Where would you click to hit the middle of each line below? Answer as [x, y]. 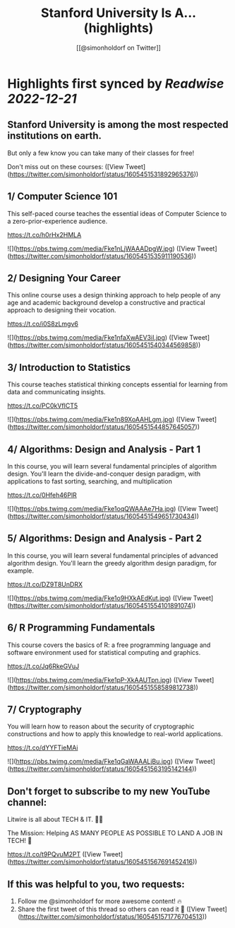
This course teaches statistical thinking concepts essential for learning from [117, 384]
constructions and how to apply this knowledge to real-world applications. [115, 734]
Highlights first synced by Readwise [116, 84]
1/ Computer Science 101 [62, 196]
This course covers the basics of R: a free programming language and [109, 645]
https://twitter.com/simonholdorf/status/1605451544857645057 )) [104, 427]
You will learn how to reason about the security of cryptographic [101, 726]
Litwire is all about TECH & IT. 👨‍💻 [55, 820]
